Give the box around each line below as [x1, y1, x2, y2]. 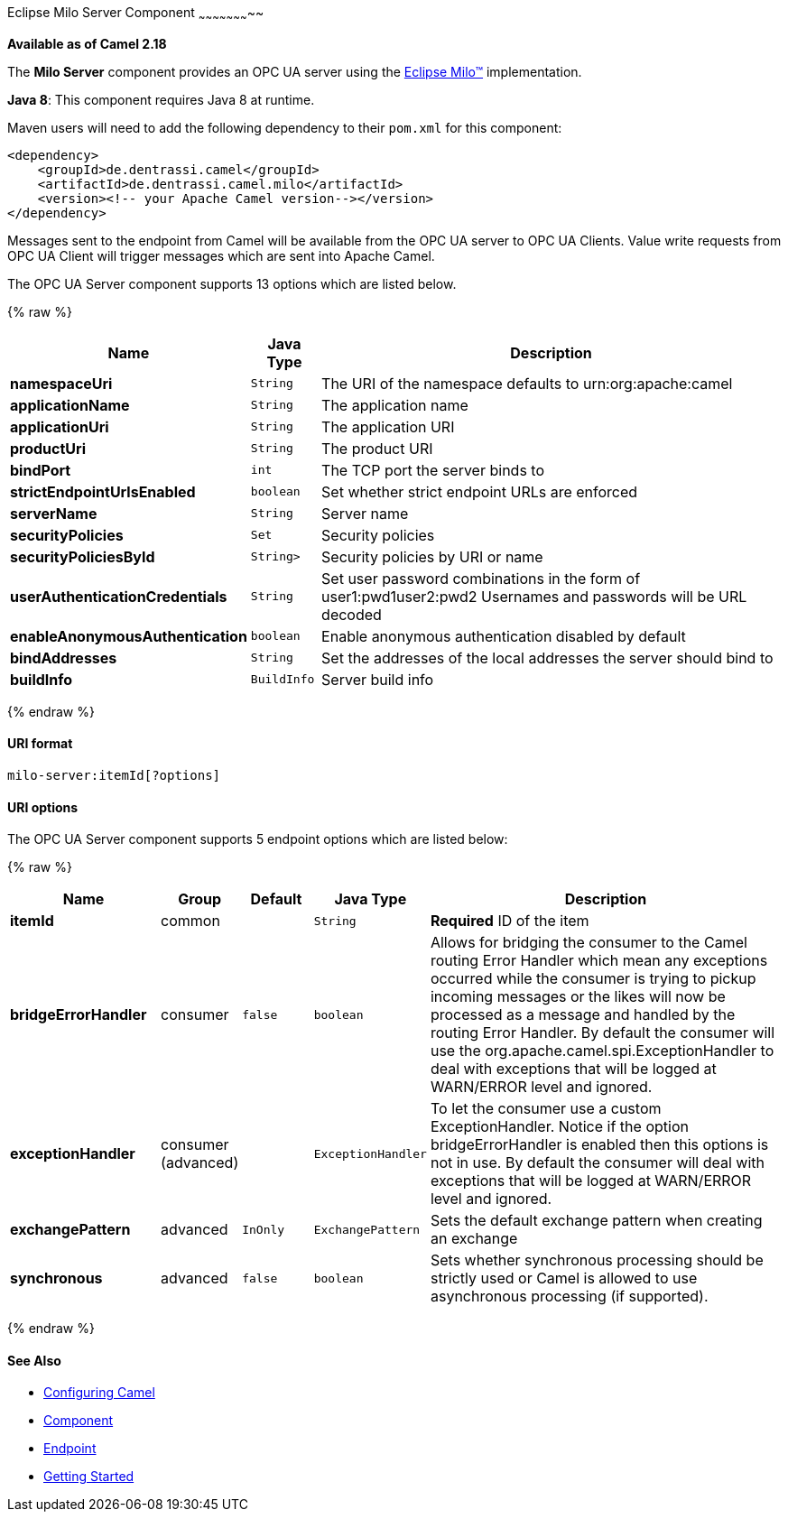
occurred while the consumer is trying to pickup [430, 969, 756, 988]
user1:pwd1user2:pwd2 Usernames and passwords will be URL [321, 587, 747, 606]
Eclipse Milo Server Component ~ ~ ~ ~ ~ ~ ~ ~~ [7, 5, 264, 23]
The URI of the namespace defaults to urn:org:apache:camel [321, 374, 733, 393]
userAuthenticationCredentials [10, 587, 227, 606]
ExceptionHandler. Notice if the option [430, 1117, 689, 1136]
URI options [7, 799, 79, 815]
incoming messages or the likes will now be [430, 987, 726, 1006]
